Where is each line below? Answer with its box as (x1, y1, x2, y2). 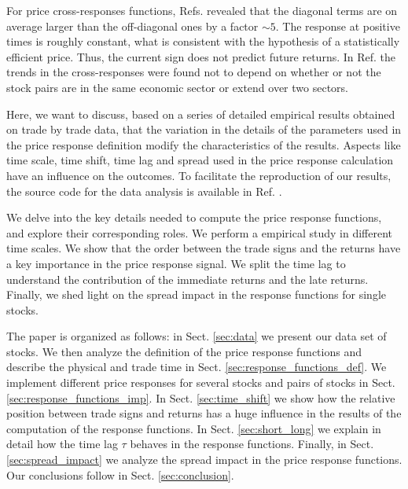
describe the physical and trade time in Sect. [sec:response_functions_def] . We (6, 358, 387, 375)
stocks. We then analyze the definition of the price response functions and (6, 343, 362, 359)
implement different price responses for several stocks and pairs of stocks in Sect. (6, 374, 395, 391)
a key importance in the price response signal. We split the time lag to (6, 255, 346, 271)
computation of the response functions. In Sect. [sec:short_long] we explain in (6, 420, 381, 436)
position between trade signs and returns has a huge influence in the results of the (6, 405, 402, 421)
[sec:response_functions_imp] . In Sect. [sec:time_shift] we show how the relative (6, 389, 395, 406)
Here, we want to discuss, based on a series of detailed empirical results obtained (6, 105, 395, 122)
